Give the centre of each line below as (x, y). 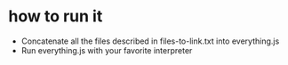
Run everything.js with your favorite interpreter (107, 50)
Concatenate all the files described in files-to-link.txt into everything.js (150, 41)
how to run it (56, 16)
